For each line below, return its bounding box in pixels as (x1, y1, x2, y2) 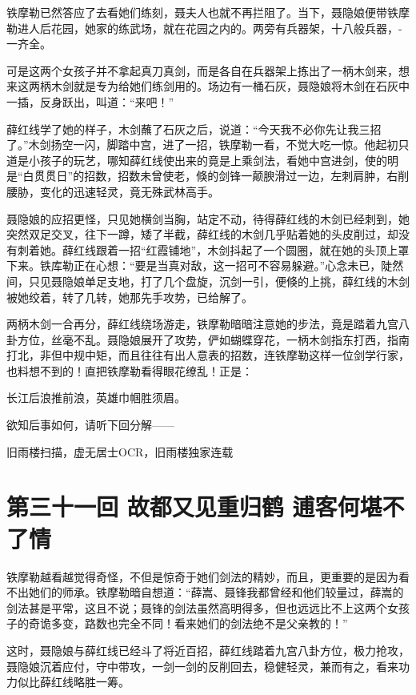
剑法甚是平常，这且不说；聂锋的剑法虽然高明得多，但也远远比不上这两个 (6, 599, 387, 616)
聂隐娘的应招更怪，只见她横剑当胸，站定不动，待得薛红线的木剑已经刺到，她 (6, 210, 410, 227)
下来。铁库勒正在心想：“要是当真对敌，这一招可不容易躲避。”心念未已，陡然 (6, 257, 404, 274)
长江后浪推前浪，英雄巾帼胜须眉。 (6, 389, 186, 406)
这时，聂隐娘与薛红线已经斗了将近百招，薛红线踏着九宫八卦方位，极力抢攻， (6, 641, 410, 658)
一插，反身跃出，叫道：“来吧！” (6, 93, 174, 110)
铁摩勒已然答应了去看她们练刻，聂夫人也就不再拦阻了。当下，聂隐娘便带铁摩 (6, 4, 410, 20)
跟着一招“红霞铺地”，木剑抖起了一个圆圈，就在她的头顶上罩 (95, 241, 410, 258)
